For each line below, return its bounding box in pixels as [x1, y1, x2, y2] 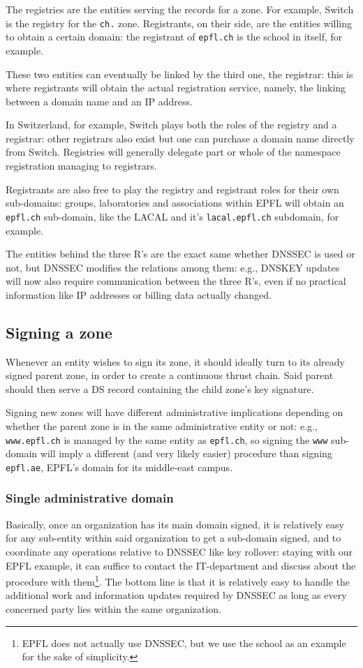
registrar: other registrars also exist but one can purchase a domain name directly [6, 131, 355, 145]
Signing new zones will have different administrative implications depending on [6, 405, 343, 420]
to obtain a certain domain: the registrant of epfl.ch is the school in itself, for [6, 29, 343, 44]
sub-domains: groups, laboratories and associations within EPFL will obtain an [6, 195, 344, 210]
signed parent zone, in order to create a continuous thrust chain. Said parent [6, 368, 334, 383]
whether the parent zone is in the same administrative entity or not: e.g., [6, 419, 318, 433]
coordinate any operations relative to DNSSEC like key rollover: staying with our [6, 544, 353, 558]
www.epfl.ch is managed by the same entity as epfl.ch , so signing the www [6, 432, 328, 447]
